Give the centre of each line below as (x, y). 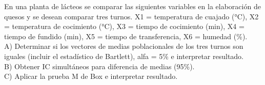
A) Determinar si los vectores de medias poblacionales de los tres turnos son (124, 46)
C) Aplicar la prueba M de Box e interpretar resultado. (91, 76)
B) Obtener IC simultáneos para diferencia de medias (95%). (99, 66)
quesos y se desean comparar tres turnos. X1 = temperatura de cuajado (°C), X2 (131, 16)
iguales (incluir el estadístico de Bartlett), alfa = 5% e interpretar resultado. (124, 56)
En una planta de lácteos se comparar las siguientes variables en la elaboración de (132, 6)
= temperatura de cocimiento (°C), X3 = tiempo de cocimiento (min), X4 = (124, 26)
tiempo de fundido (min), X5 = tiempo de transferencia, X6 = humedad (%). (126, 36)
